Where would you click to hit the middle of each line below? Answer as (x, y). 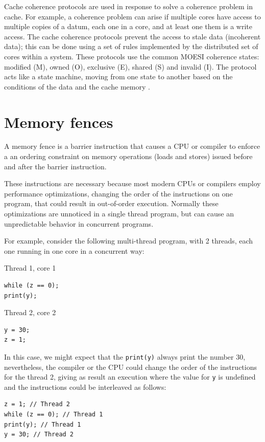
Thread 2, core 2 (30, 312)
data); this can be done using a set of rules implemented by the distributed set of (131, 46)
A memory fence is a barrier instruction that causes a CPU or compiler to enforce (132, 146)
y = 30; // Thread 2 (39, 435)
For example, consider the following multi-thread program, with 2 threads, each (129, 241)
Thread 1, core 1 (30, 268)
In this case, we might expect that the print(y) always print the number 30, (125, 356)
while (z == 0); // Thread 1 (54, 415)
